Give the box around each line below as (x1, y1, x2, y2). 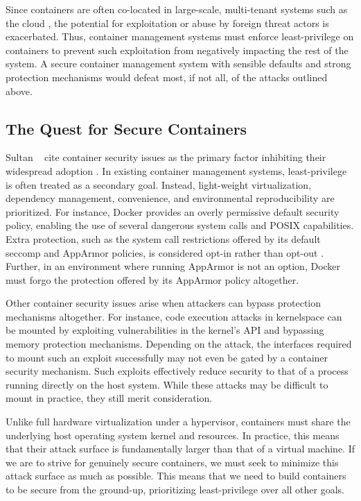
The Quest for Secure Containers (6, 117, 247, 139)
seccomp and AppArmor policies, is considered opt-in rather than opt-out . (6, 245, 324, 260)
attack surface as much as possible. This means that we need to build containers (6, 468, 346, 483)
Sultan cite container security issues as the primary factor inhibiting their (6, 150, 326, 164)
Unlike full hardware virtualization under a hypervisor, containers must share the (6, 414, 351, 429)
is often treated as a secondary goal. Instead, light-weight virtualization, (6, 177, 312, 192)
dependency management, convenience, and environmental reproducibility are (6, 191, 335, 205)
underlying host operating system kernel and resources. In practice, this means (6, 427, 340, 442)
